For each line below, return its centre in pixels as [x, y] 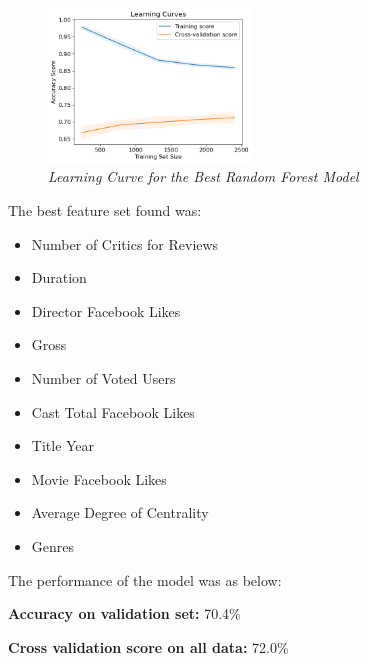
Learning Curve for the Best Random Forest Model [203, 176]
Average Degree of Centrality [120, 512]
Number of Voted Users [103, 377]
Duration [59, 277]
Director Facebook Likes [106, 310]
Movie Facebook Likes [99, 478]
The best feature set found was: [105, 210]
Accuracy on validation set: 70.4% [124, 613]
